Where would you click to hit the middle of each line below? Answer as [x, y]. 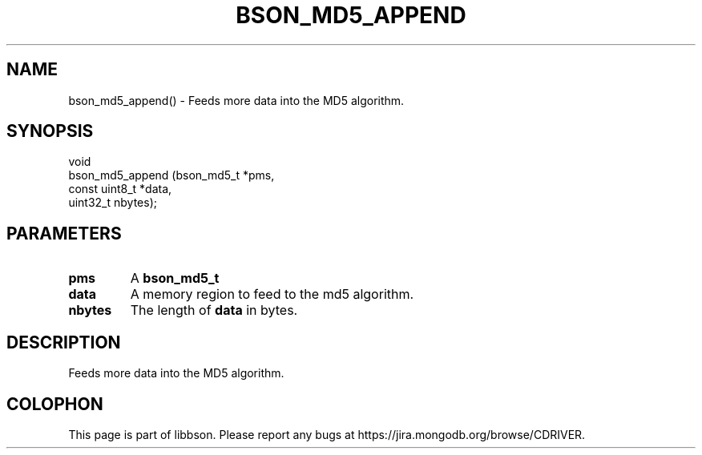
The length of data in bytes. [214, 310]
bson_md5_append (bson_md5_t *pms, [171, 175]
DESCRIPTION [64, 342]
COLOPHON [55, 404]
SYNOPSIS [50, 131]
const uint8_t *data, [120, 189]
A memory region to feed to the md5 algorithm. [272, 294]
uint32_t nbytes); [113, 203]
